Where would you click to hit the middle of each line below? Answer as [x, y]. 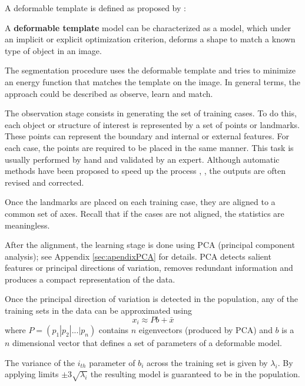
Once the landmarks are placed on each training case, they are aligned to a [140, 202]
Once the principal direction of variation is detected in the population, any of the [152, 299]
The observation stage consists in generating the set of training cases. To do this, [151, 113]
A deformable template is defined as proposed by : [95, 8]
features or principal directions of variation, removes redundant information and [149, 268]
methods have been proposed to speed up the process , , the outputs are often [145, 171]
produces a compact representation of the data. [90, 279]
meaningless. [27, 225]
